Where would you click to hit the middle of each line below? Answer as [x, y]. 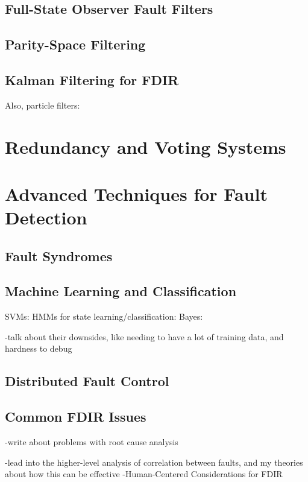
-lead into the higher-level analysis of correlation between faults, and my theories [154, 462]
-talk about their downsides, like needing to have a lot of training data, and [144, 336]
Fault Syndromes [59, 255]
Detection [46, 217]
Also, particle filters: [42, 105]
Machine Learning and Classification [121, 291]
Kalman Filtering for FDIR [92, 79]
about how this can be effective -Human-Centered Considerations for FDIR [144, 474]
